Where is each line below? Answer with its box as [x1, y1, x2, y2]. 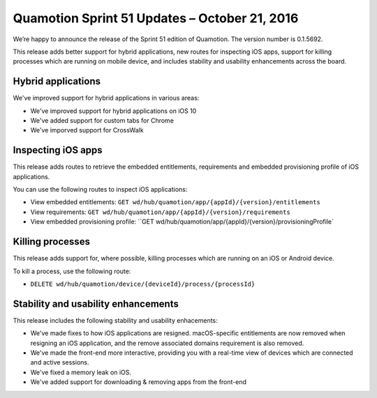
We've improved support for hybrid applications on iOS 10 [30, 107, 197, 115]
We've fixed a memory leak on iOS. [30, 368, 132, 376]
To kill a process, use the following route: [13, 267, 131, 275]
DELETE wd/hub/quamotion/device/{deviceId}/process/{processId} [30, 280, 256, 288]
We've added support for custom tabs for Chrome [30, 116, 175, 125]
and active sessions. [30, 358, 89, 367]
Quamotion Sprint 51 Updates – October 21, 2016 [13, 10, 299, 26]
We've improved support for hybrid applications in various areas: [13, 94, 200, 102]
